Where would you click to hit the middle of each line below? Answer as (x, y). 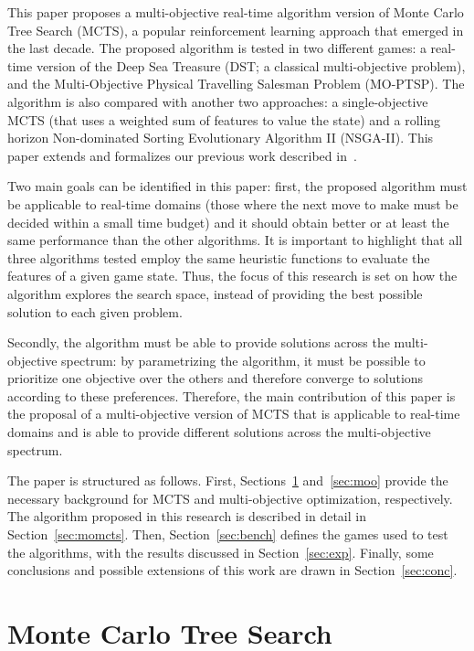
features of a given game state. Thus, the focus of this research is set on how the (232, 276)
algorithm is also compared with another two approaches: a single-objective (218, 101)
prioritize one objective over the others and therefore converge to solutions (216, 378)
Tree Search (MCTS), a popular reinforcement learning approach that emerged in (236, 30)
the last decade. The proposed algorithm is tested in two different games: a (217, 48)
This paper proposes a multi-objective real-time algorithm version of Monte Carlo (236, 12)
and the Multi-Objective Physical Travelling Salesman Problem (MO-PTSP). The (236, 84)
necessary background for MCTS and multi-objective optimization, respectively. (230, 498)
